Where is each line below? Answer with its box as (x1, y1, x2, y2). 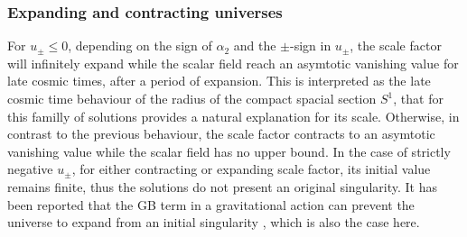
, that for (393, 89, 444, 107)
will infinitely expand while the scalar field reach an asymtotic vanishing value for (7, 53, 459, 72)
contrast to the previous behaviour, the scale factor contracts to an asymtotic (7, 124, 435, 143)
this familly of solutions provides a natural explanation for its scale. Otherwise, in (7, 106, 460, 125)
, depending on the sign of (68, 36, 212, 55)
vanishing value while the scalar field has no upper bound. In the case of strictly (7, 141, 451, 160)
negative (7, 160, 53, 178)
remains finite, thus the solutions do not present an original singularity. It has (7, 177, 437, 196)
